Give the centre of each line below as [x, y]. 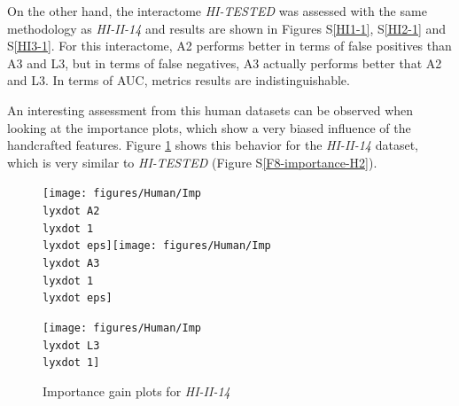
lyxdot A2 [71, 211]
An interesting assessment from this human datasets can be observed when [210, 109]
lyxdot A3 [71, 263]
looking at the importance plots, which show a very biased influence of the [209, 127]
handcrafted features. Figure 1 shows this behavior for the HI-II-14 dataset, [213, 145]
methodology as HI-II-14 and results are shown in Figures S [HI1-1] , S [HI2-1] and [227, 28]
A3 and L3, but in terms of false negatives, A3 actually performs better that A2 [225, 62]
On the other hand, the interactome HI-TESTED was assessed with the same [217, 11]
